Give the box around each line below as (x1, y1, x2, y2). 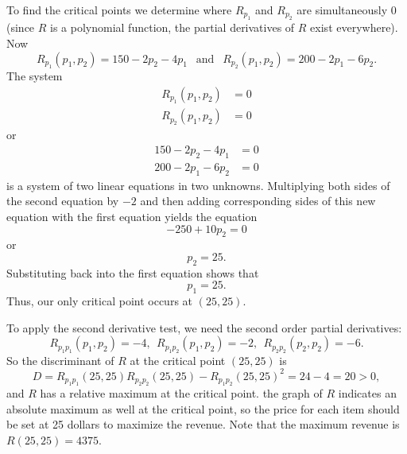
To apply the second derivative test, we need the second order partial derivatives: (6, 319, 402, 336)
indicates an (338, 385, 397, 402)
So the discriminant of (6, 351, 114, 368)
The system (6, 68, 63, 83)
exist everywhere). (310, 19, 398, 36)
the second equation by (6, 192, 119, 209)
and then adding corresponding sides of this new (140, 192, 376, 209)
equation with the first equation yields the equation (6, 208, 258, 224)
